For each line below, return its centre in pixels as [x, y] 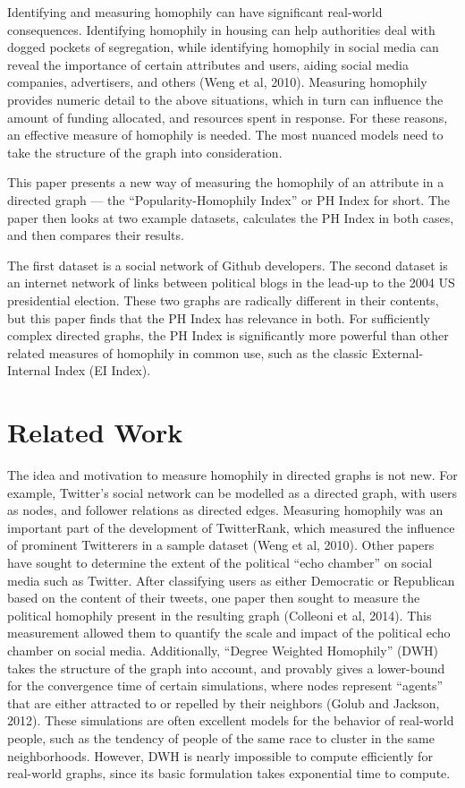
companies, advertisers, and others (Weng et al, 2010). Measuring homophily [217, 82]
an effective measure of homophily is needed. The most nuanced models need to [225, 135]
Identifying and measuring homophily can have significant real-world [195, 12]
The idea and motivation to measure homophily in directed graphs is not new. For [232, 475]
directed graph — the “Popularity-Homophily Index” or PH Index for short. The [229, 199]
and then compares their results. [96, 235]
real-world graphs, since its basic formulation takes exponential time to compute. [229, 773]
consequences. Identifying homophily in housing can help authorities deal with [221, 29]
